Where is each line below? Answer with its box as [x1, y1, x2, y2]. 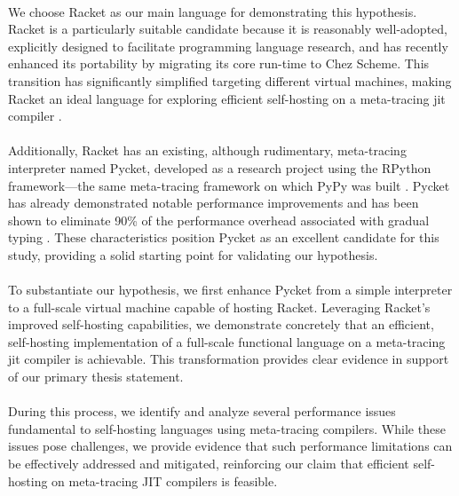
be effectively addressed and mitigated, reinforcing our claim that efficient [8, 454, 409, 473]
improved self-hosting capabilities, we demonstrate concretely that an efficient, [8, 315, 434, 334]
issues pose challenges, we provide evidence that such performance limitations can [8, 437, 453, 455]
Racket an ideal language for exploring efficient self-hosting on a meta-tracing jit [8, 89, 446, 107]
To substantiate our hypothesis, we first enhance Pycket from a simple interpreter [8, 280, 453, 299]
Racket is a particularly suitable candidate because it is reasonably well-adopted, [8, 20, 447, 38]
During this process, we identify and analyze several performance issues [8, 402, 396, 421]
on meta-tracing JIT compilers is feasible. [51, 471, 278, 490]
